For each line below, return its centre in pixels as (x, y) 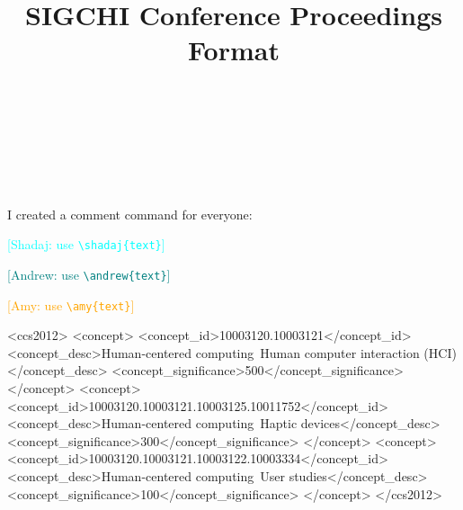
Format (234, 50)
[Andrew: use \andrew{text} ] (89, 274)
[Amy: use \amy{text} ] (71, 304)
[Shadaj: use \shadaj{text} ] (86, 244)
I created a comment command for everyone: (130, 214)
